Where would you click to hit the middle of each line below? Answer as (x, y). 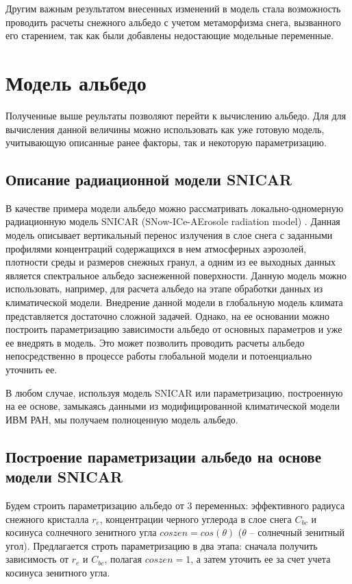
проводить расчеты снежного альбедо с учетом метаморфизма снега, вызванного (173, 22)
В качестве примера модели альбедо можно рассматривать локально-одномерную (175, 208)
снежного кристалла (47, 518)
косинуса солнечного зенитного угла (81, 532)
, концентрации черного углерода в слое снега (196, 518)
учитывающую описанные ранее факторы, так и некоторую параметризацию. (166, 142)
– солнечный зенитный (297, 532)
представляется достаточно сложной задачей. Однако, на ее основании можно (167, 315)
